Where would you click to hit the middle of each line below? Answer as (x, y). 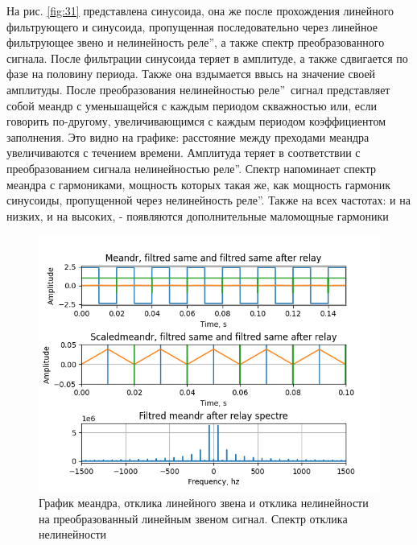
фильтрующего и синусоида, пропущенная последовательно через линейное (192, 26)
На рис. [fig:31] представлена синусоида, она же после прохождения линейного (200, 10)
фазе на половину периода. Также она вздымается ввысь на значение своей (191, 74)
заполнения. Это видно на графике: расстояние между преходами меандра (188, 136)
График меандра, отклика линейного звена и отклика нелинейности (204, 502)
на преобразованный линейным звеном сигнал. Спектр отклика (193, 518)
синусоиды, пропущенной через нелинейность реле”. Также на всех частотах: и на (208, 200)
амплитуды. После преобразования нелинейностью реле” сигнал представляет (198, 89)
